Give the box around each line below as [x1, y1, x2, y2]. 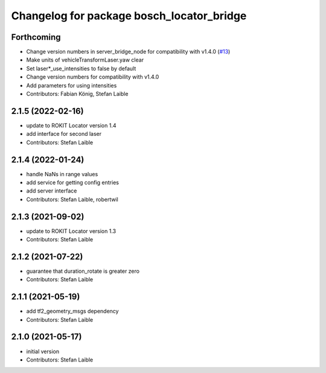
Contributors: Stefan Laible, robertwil [26, 196, 119, 203]
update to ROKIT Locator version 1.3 [26, 227, 117, 235]
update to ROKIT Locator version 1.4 [26, 121, 117, 129]
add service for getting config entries [26, 179, 119, 186]
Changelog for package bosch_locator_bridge [11, 9, 247, 22]
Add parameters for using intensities [26, 81, 117, 89]
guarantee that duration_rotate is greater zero [26, 267, 140, 275]
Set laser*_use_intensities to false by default [26, 65, 136, 72]
